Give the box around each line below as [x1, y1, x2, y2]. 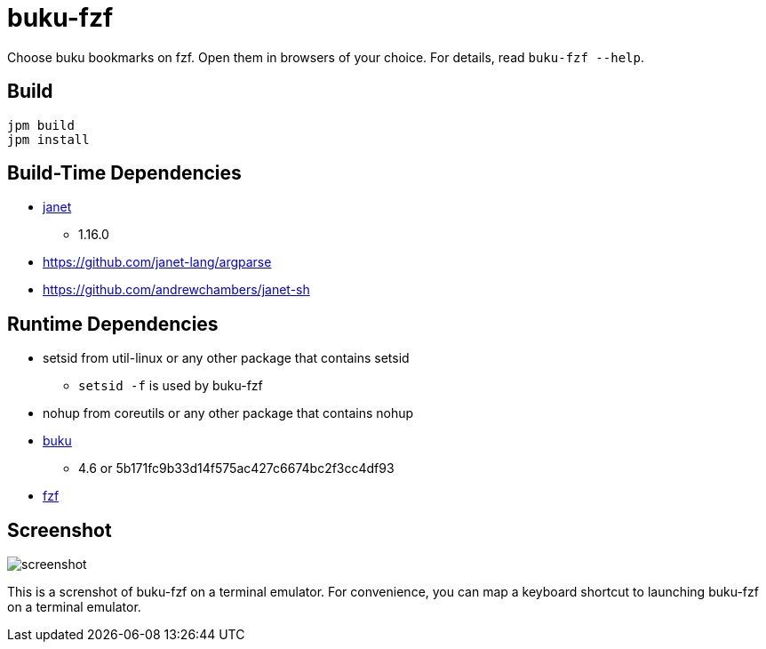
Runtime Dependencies [7, 312, 219, 335]
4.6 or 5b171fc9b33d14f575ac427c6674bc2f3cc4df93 [78, 461, 395, 477]
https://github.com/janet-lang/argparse [43, 254, 272, 270]
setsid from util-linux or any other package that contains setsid [43, 350, 410, 366]
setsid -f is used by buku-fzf [78, 378, 263, 394]
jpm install [7, 132, 90, 147]
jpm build [7, 117, 75, 132]
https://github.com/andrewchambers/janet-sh [43, 282, 310, 298]
